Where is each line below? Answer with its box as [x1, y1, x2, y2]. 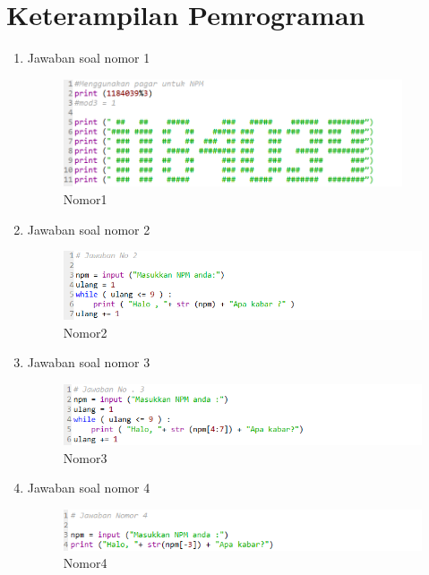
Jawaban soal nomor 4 [27, 478, 150, 497]
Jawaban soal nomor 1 [27, 48, 150, 67]
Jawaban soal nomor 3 [27, 353, 150, 372]
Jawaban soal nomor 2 [27, 219, 150, 238]
